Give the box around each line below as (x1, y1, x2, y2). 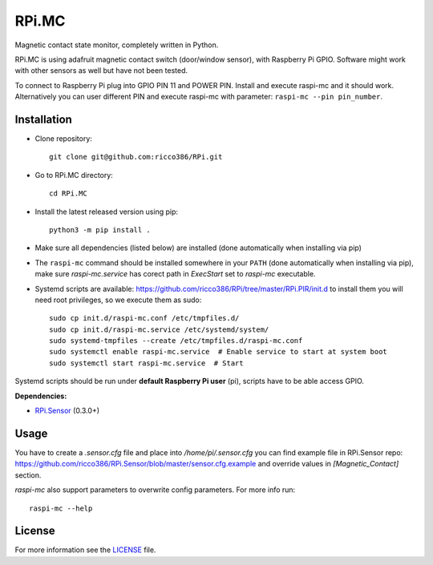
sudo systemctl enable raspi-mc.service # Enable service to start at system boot (49, 347, 388, 357)
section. (14, 470, 42, 480)
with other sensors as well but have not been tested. (14, 66, 188, 75)
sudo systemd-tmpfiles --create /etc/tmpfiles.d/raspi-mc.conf (49, 337, 303, 345)
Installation (14, 112, 72, 126)
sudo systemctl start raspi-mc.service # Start (49, 358, 244, 368)
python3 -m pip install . (49, 225, 152, 234)
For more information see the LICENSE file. (14, 545, 156, 555)
